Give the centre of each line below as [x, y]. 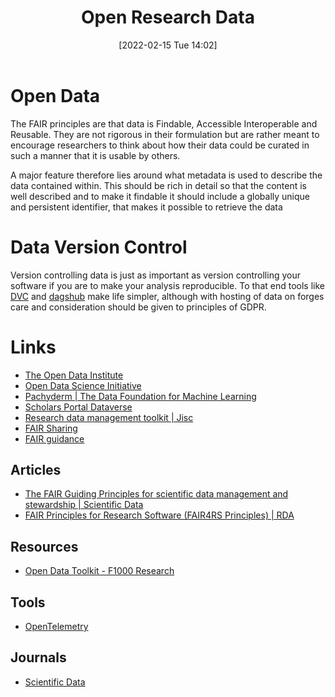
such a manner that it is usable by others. [95, 155]
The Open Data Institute [74, 375]
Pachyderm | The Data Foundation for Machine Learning [140, 396]
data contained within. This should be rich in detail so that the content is [159, 185]
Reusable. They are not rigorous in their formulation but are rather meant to [165, 134]
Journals [38, 657]
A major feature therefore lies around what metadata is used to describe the [166, 175]
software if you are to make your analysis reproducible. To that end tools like [167, 285]
